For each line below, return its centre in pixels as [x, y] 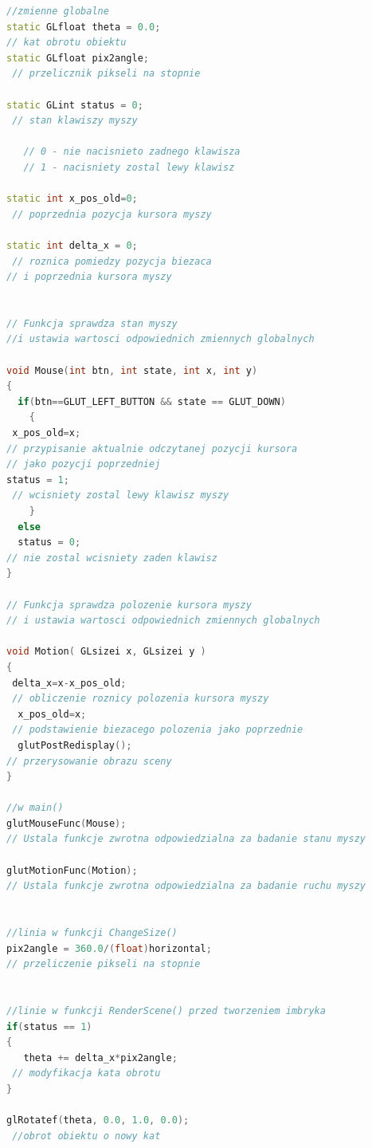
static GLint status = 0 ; [75, 105]
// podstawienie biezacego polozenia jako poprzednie [158, 730]
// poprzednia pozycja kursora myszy [112, 214]
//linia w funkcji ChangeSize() [92, 933]
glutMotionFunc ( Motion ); [72, 870]
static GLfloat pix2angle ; [78, 58]
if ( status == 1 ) [49, 1026]
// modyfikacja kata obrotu [86, 1073]
